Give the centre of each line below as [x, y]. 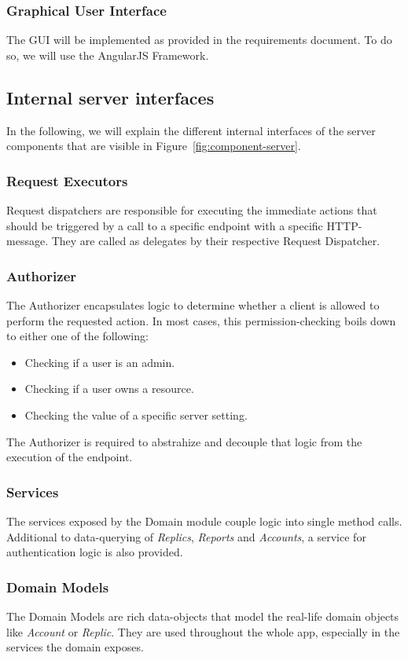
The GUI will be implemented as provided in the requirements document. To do [199, 40]
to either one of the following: [77, 336]
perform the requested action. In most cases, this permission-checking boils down [201, 320]
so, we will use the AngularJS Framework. [108, 55]
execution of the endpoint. [70, 457]
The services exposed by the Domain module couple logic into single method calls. [204, 521]
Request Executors [67, 180]
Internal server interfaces [110, 97]
